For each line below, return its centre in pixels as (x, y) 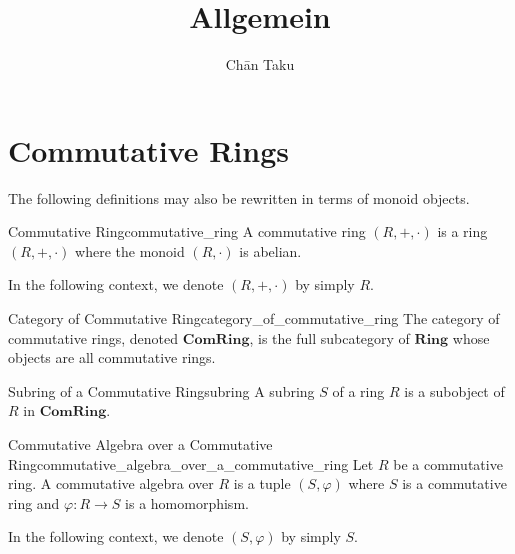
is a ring (462, 231)
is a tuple (262, 483)
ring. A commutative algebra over (111, 483)
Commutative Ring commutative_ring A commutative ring (187, 231)
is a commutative (454, 483)
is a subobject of (454, 390)
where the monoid (130, 250)
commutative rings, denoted (93, 337)
